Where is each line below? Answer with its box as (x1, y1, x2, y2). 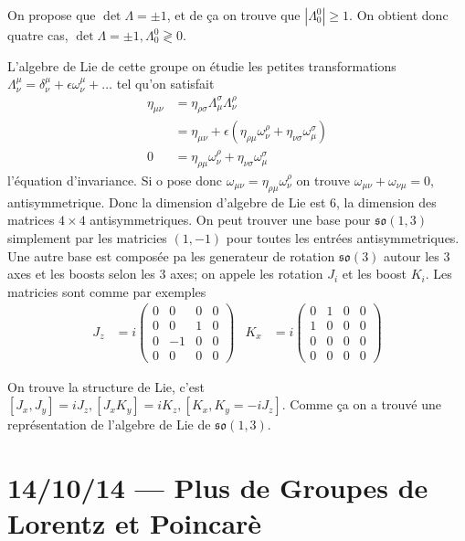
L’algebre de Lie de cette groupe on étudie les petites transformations (7, 56, 396, 75)
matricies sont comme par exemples (7, 281, 206, 301)
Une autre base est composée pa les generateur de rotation (7, 246, 335, 265)
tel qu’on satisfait (116, 74, 215, 93)
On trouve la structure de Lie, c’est (7, 377, 205, 396)
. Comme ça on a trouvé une (281, 395, 441, 414)
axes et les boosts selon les (7, 264, 155, 283)
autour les (384, 246, 439, 265)
